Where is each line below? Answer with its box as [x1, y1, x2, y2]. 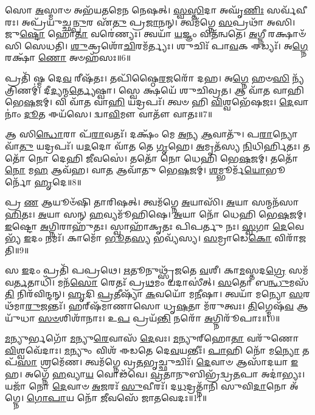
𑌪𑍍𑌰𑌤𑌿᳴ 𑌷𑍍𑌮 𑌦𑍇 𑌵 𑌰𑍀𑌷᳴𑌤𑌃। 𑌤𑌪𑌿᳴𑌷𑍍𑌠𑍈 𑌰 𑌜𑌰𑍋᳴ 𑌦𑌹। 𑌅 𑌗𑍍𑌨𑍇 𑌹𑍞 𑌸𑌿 [5, 71, 289, 84]
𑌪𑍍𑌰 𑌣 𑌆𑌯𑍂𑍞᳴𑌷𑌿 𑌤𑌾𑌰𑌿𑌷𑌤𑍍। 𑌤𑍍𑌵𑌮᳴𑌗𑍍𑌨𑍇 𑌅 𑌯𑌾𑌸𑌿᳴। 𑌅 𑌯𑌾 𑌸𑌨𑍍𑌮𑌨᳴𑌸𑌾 [5, 196, 299, 208]
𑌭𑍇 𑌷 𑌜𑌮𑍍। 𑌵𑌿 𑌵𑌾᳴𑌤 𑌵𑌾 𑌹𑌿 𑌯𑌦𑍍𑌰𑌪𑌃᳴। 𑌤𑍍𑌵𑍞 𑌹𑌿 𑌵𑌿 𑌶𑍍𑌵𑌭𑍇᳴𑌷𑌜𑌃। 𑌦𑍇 [5, 95, 294, 108]
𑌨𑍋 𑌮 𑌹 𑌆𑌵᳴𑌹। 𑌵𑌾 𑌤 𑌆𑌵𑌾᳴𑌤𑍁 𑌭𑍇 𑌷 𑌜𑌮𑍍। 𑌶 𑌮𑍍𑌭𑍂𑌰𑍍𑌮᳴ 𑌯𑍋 [5, 163, 266, 176]
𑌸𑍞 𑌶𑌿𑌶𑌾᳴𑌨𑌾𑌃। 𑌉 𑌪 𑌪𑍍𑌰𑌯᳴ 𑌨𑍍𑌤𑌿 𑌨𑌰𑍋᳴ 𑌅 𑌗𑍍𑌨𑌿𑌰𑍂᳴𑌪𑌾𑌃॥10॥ [38, 311, 280, 324]
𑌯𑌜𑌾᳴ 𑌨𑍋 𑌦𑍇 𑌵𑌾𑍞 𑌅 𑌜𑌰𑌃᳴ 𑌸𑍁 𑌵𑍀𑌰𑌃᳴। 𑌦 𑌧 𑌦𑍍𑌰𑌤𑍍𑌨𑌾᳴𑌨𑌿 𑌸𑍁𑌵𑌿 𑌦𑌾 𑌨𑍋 [5, 379, 287, 392]
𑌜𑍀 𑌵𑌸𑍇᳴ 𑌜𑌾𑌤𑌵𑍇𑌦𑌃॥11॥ [100, 391, 207, 404]
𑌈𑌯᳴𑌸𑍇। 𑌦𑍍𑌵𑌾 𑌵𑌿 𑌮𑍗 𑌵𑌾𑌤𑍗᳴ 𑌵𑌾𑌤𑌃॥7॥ [48, 107, 213, 120]
